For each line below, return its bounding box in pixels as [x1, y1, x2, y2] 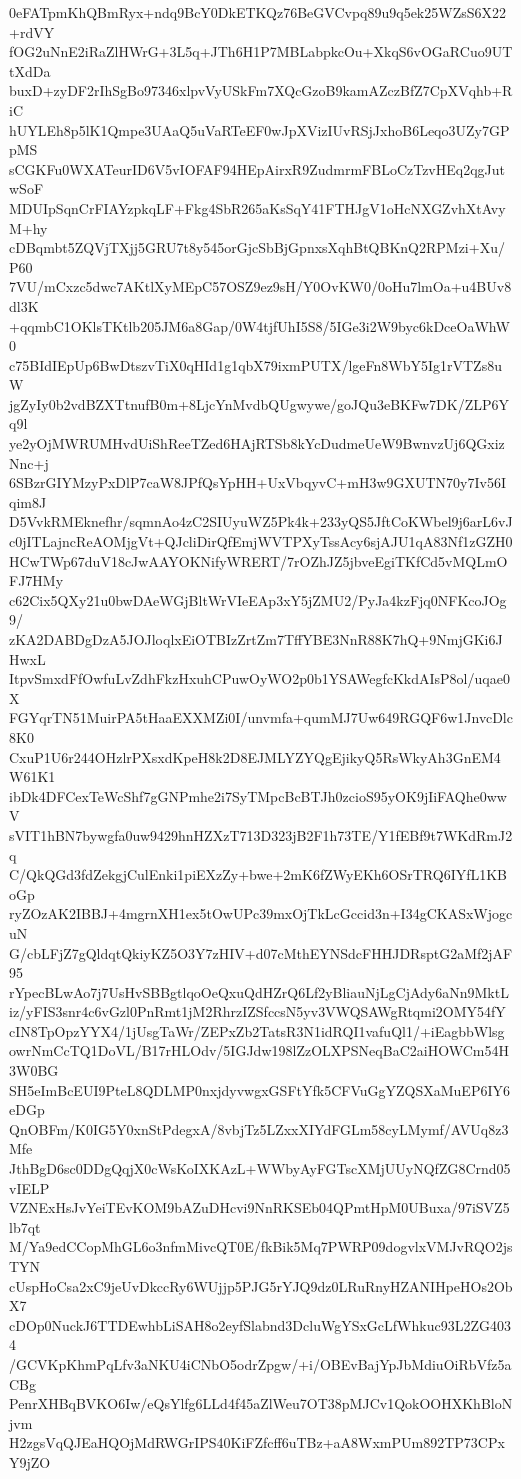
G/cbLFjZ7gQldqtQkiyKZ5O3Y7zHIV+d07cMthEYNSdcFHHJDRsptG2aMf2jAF [9, 942, 513, 963]
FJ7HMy [9, 570, 64, 591]
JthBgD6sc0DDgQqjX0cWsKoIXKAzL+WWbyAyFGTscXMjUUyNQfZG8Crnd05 [9, 1158, 511, 1179]
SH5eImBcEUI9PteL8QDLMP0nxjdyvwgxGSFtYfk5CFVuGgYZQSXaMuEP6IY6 [9, 1079, 510, 1100]
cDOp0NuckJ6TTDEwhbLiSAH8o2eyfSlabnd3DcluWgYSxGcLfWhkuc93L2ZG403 [9, 1314, 511, 1335]
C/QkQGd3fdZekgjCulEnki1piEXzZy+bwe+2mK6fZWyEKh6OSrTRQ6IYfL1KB [9, 864, 508, 885]
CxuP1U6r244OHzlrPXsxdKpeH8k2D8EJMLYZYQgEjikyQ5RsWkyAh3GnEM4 [9, 746, 501, 767]
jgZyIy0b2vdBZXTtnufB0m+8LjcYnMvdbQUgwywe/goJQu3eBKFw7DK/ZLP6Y [9, 393, 509, 414]
